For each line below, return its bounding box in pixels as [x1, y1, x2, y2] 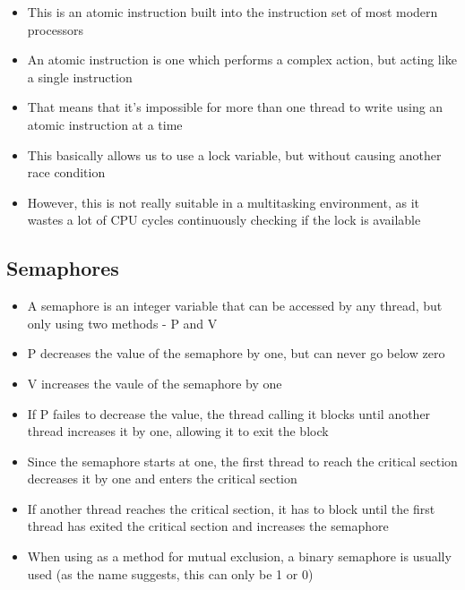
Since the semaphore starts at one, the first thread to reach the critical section [27, 451, 458, 470]
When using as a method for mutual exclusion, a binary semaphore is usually [27, 547, 452, 566]
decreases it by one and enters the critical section [27, 469, 297, 488]
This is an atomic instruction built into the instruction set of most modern [27, 3, 438, 21]
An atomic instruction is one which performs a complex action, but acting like [27, 50, 457, 69]
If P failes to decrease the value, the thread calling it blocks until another [27, 404, 431, 423]
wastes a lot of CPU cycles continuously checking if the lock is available [27, 210, 421, 229]
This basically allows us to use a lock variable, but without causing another [27, 145, 442, 164]
